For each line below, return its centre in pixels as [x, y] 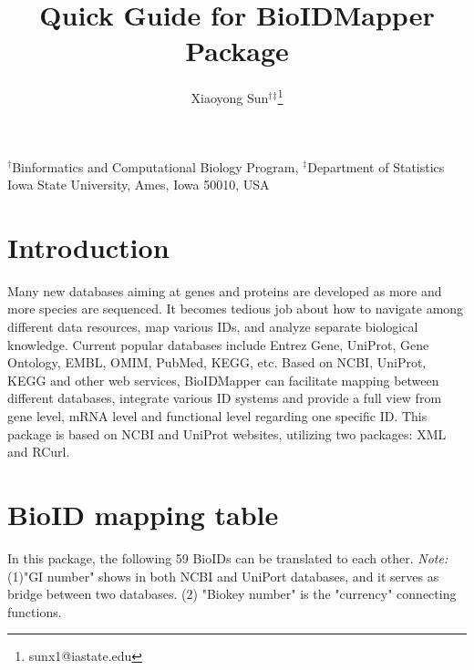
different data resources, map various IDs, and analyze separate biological [213, 327]
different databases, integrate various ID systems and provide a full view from [225, 398]
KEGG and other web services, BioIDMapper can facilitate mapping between [223, 380]
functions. [35, 611]
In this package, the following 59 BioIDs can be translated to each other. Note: [228, 557]
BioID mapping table [143, 514]
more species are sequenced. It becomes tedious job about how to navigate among [236, 309]
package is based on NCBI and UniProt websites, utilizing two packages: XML [227, 433]
